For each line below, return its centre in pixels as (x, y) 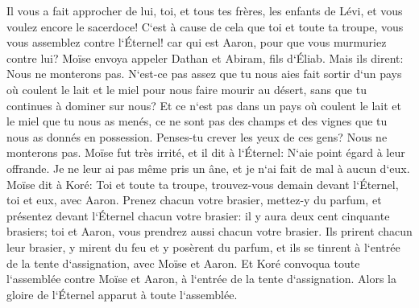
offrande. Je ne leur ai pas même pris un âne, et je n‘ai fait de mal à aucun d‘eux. (208, 168)
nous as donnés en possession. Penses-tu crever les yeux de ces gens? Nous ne (197, 136)
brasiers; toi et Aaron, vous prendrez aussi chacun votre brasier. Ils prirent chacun (209, 231)
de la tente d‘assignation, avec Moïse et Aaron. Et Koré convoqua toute (183, 263)
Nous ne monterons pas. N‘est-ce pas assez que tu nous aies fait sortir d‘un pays (204, 74)
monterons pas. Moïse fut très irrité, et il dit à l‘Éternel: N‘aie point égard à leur (206, 152)
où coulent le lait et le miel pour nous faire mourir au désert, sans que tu (187, 89)
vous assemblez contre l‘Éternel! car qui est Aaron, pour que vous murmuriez (197, 42)
